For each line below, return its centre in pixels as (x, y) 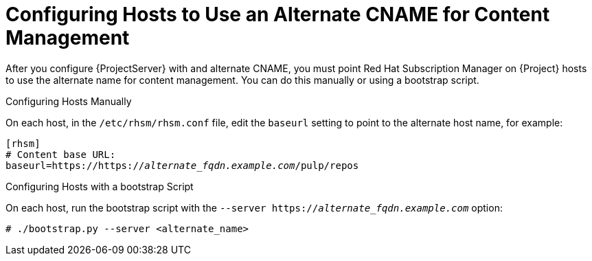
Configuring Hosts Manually (69, 101)
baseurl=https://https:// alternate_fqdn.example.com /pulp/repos (182, 165)
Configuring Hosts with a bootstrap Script (100, 186)
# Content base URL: (61, 154)
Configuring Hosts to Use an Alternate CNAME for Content (278, 14)
